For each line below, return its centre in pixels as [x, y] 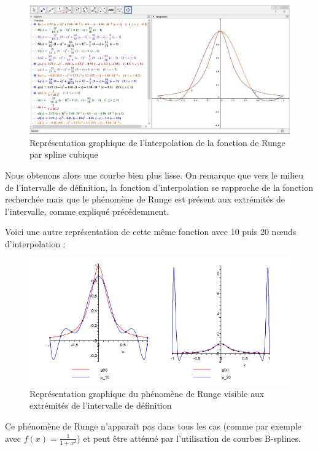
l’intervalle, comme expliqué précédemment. [87, 211]
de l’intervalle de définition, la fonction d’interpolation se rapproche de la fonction [159, 187]
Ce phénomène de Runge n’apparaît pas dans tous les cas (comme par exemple [153, 426]
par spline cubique [64, 154]
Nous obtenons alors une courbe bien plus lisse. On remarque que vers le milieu [154, 175]
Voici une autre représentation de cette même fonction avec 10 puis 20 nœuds [151, 232]
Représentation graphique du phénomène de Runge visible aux [147, 393]
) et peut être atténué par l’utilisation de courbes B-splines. [189, 438]
